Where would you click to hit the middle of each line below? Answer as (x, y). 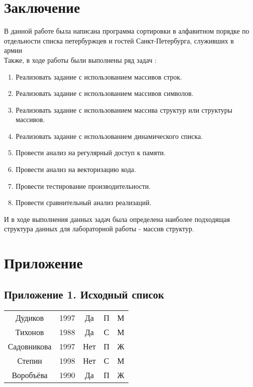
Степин (30, 360)
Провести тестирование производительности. (83, 186)
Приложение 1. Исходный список (84, 294)
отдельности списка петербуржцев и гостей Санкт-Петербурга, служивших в (119, 40)
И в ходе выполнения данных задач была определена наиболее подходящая (117, 219)
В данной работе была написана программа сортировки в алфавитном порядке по (127, 31)
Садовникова (30, 346)
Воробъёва (30, 375)
